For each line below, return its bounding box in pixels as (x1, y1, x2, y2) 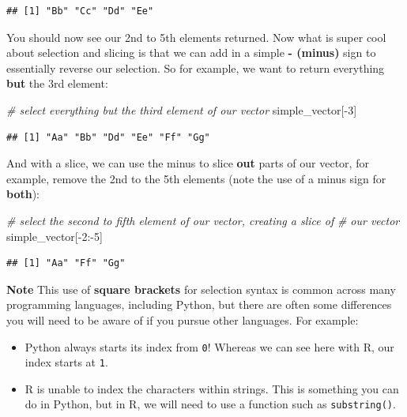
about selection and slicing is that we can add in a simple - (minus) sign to (6, 44, 376, 61)
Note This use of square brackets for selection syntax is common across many (6, 280, 396, 297)
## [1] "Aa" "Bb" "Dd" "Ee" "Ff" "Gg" (6, 131, 210, 143)
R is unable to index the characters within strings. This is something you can (24, 380, 399, 396)
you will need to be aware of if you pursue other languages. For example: (6, 311, 359, 328)
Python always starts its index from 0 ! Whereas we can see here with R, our (24, 338, 394, 355)
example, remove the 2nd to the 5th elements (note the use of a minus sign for (6, 170, 386, 186)
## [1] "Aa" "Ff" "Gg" (6, 257, 126, 269)
